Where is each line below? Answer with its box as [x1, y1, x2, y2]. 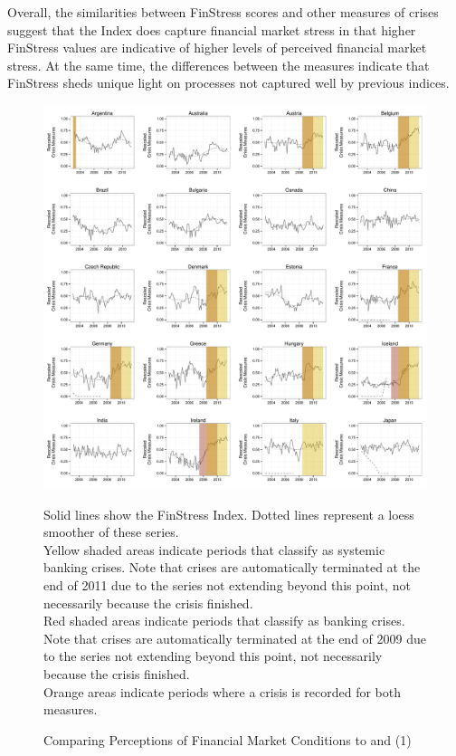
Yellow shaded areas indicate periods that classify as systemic [43, 540, 385, 559]
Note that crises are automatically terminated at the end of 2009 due [43, 628, 426, 647]
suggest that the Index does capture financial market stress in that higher [7, 20, 416, 39]
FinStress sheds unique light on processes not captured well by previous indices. [7, 73, 450, 92]
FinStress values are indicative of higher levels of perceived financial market [7, 38, 427, 57]
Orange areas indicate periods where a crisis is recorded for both [43, 682, 402, 701]
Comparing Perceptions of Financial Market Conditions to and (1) [43, 730, 412, 749]
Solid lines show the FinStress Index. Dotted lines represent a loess [43, 504, 414, 523]
